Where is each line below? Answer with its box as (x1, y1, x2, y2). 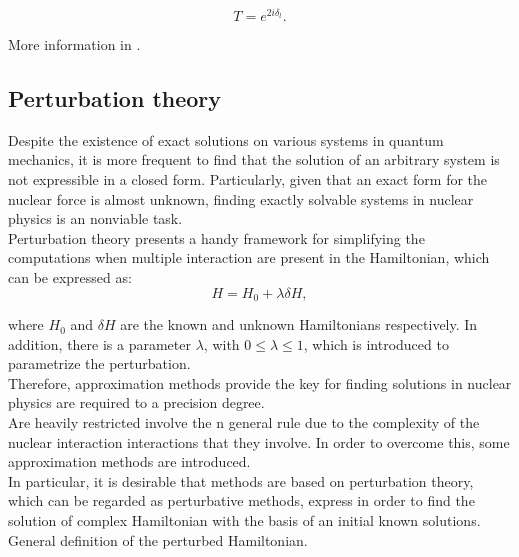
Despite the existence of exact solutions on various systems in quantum (8, 129, 444, 150)
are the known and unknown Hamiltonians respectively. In (120, 314, 478, 335)
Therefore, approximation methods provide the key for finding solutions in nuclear (8, 372, 512, 393)
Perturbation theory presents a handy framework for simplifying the (8, 227, 425, 248)
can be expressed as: (8, 267, 132, 288)
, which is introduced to (303, 333, 449, 354)
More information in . (8, 34, 141, 55)
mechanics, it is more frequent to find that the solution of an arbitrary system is (8, 149, 500, 170)
